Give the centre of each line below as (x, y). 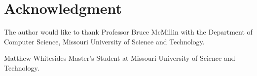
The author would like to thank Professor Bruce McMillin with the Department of (128, 32)
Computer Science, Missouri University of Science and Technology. (104, 41)
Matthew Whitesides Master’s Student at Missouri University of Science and (120, 58)
